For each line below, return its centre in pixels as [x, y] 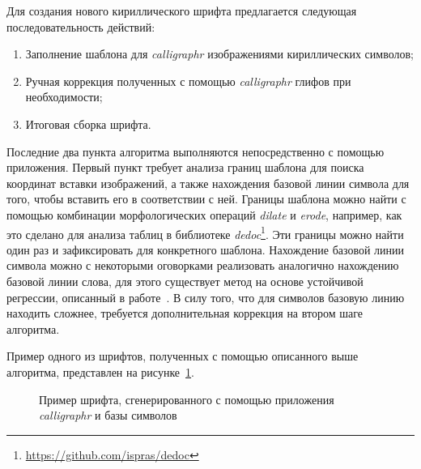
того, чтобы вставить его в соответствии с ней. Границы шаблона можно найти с [206, 199]
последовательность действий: [81, 26]
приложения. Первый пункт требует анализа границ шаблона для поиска [185, 167]
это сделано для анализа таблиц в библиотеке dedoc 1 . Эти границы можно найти [205, 232]
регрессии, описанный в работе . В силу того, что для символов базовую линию [206, 297]
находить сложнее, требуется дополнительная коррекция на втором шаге [185, 313]
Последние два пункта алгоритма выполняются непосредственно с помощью [196, 151]
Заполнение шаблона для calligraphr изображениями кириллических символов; [219, 54]
